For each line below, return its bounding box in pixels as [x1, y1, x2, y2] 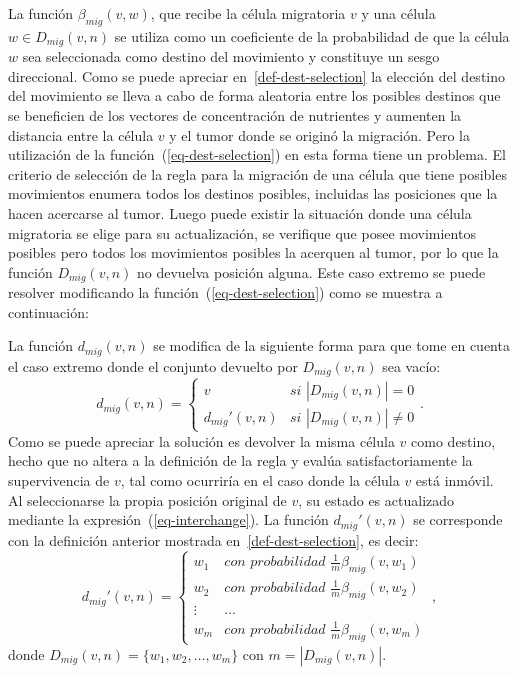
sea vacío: [382, 355, 441, 376]
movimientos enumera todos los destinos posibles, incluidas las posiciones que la [8, 183, 498, 204]
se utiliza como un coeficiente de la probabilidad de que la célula [114, 25, 510, 46]
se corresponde [413, 509, 503, 530]
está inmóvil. [415, 470, 494, 491]
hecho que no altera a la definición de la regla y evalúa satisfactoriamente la [8, 450, 473, 471]
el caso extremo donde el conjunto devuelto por [8, 355, 298, 376]
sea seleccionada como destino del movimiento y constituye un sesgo [22, 46, 440, 67]
